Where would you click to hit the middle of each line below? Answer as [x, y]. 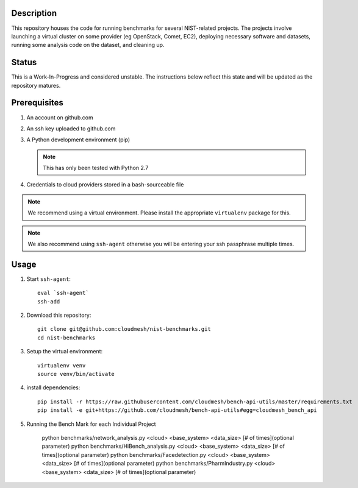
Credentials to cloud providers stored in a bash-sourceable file [105, 185]
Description [34, 13]
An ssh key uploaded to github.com [71, 129]
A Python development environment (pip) [78, 140]
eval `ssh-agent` [63, 293]
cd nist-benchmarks [66, 338]
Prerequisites [37, 103]
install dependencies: [53, 387]
